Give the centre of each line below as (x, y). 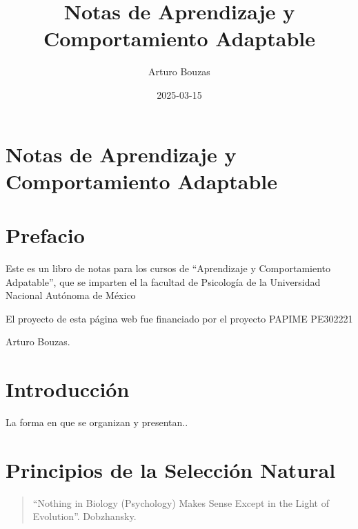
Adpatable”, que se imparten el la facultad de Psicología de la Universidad (163, 281)
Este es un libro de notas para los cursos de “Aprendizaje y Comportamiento (168, 268)
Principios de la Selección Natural (171, 469)
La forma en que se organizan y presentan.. (97, 422)
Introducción (68, 389)
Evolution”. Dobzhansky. (84, 516)
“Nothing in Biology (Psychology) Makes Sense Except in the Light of (181, 502)
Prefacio (45, 235)
